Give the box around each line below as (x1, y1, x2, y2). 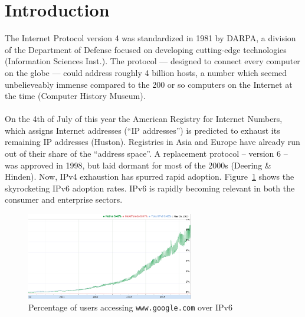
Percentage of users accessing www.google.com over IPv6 (28, 301, 232, 313)
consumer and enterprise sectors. (5, 193, 123, 206)
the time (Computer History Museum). (5, 90, 146, 102)
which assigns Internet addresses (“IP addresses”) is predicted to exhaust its (5, 124, 280, 136)
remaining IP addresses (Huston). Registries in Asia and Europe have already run (5, 136, 300, 148)
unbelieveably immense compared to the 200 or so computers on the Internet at (5, 78, 293, 90)
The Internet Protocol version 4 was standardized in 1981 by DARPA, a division (5, 32, 296, 44)
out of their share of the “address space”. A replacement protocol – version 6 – (5, 147, 288, 160)
